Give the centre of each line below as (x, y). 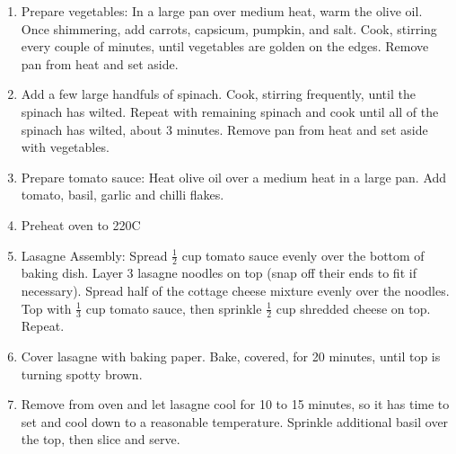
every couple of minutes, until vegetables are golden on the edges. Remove (225, 46)
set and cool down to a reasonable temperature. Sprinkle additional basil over (235, 421)
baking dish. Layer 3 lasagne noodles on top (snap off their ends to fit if (219, 273)
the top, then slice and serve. (101, 439)
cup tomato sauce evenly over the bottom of (303, 255)
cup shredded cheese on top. (353, 308)
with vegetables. (65, 147)
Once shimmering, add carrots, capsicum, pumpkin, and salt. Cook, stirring (229, 28)
